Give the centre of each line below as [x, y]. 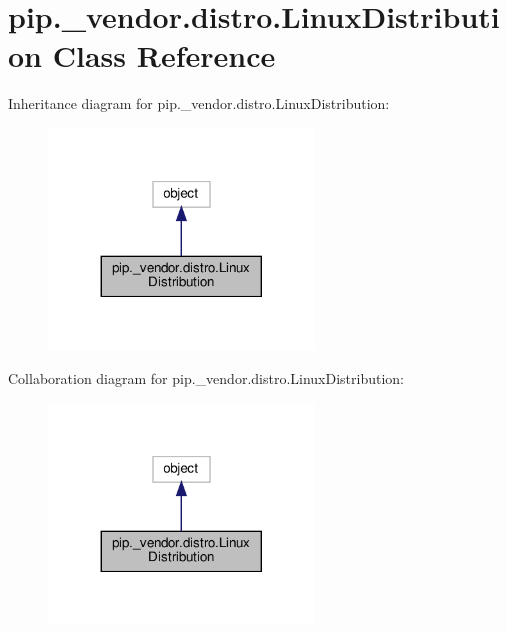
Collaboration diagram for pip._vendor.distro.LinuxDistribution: [206, 378]
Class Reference [164, 55]
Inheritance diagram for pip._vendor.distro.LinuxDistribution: [199, 103]
